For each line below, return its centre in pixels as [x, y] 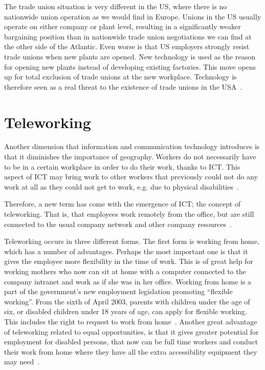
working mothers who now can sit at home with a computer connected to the [125, 271]
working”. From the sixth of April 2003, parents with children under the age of [127, 301]
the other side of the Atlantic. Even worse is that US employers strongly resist [127, 46]
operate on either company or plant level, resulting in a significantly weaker [123, 26]
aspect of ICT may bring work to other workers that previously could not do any [131, 177]
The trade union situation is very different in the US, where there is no [116, 6]
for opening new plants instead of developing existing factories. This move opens [130, 66]
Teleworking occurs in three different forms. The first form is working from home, [132, 241]
